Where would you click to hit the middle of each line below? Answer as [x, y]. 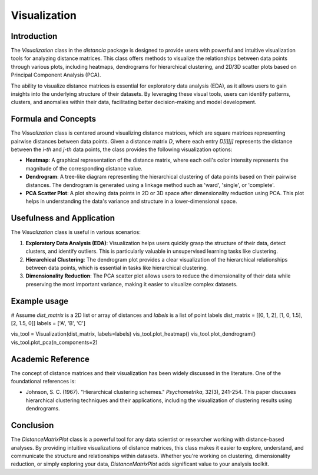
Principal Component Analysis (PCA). [56, 75]
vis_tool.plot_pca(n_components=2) [54, 342]
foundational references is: [43, 382]
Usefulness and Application [63, 218]
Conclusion [32, 425]
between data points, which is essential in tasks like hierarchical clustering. [117, 267]
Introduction [34, 36]
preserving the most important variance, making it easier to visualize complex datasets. [132, 284]
